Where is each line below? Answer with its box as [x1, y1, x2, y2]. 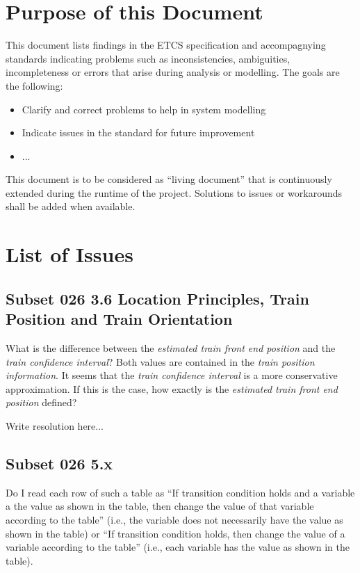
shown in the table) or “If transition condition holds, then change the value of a [6, 526, 345, 540]
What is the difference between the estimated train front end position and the [6, 341, 336, 355]
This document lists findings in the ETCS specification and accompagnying [6, 38, 326, 52]
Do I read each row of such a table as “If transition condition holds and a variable [6, 485, 355, 499]
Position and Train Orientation [6, 308, 233, 330]
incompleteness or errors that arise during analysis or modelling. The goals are [6, 65, 340, 79]
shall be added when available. [6, 199, 136, 213]
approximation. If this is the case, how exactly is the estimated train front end [6, 381, 338, 396]
